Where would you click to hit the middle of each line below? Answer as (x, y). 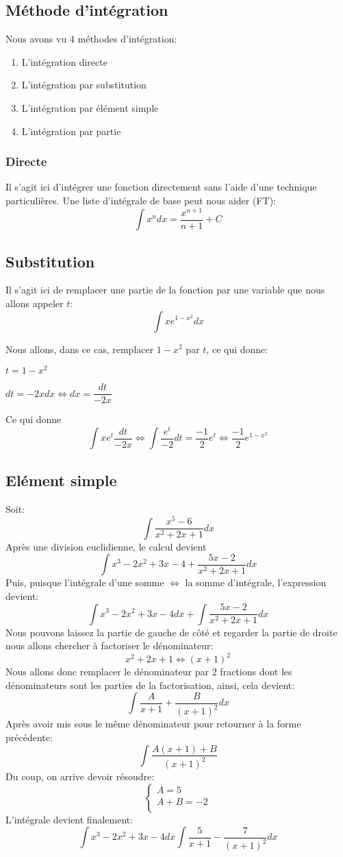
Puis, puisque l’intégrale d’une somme (85, 582)
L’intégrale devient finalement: (69, 819)
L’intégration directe (64, 61)
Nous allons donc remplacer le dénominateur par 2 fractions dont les (149, 672)
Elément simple (61, 480)
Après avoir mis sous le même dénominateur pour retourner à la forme (153, 724)
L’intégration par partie (71, 131)
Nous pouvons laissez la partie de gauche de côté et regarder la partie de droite (171, 632)
